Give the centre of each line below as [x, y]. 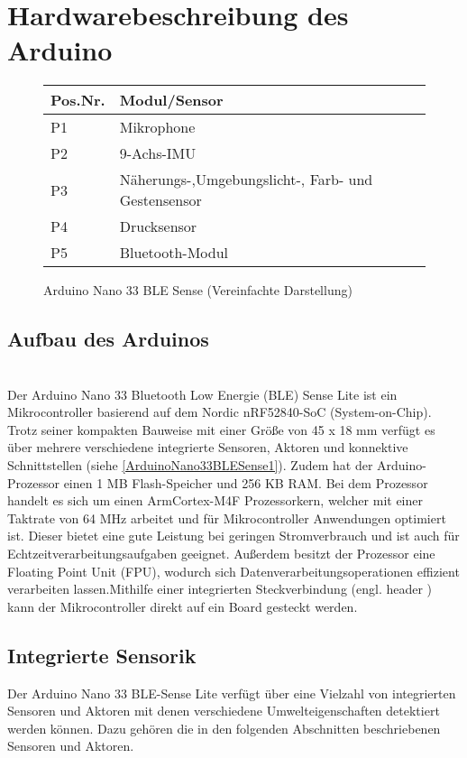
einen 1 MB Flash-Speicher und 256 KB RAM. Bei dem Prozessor [246, 482]
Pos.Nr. [78, 100]
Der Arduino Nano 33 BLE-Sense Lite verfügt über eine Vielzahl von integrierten [232, 693]
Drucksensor [158, 226]
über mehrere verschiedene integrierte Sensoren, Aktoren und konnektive [208, 447]
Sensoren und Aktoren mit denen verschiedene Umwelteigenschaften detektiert [224, 711]
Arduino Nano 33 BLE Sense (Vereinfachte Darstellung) [198, 290]
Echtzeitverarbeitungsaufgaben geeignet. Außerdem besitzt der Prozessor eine [221, 554]
